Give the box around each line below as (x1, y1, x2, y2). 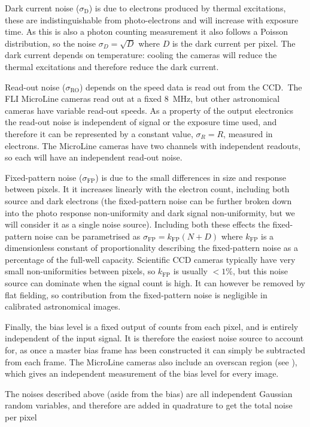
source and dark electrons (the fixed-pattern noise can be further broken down (5, 194, 292, 207)
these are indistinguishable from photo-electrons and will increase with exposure (5, 13, 299, 26)
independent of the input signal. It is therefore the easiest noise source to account (5, 332, 304, 344)
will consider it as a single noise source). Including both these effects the (5, 218, 270, 231)
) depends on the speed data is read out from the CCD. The (80, 80, 302, 93)
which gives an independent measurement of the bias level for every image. (5, 367, 279, 380)
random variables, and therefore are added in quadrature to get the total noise (5, 399, 293, 411)
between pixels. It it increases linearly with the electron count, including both (5, 183, 290, 195)
